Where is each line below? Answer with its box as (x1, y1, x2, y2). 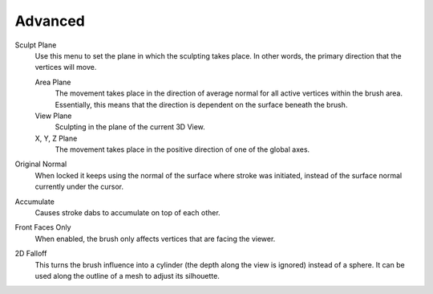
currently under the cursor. (34, 182, 124, 192)
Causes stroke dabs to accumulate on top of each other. (34, 208, 221, 218)
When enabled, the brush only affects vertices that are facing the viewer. (34, 234, 276, 243)
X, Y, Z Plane (34, 133, 78, 143)
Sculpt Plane (14, 40, 57, 50)
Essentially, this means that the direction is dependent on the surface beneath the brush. (55, 100, 348, 109)
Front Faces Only (14, 223, 71, 232)
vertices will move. (34, 63, 97, 72)
